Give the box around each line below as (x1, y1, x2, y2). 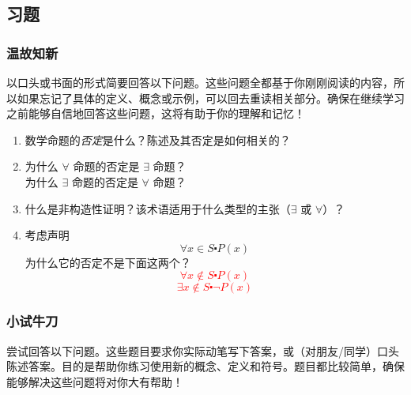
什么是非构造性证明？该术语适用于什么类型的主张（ (25, 200, 291, 216)
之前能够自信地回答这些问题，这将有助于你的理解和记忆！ (6, 105, 305, 122)
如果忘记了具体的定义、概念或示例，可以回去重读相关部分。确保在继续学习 (17, 89, 405, 106)
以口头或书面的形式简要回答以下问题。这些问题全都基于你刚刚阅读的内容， (6, 74, 394, 90)
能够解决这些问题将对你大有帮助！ (6, 373, 183, 389)
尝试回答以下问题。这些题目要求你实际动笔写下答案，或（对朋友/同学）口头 (6, 342, 399, 359)
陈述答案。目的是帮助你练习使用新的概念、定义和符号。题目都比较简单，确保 (6, 358, 405, 374)
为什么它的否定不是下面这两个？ (25, 254, 191, 270)
